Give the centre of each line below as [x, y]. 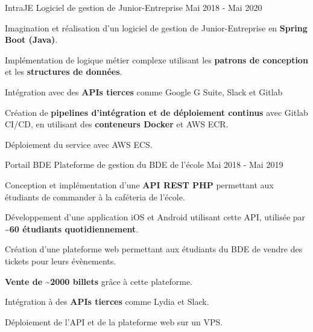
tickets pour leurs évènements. [61, 260]
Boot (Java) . [31, 40]
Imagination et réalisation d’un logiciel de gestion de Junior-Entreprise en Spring [156, 27]
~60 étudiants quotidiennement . [72, 228]
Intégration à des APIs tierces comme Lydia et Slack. [107, 302]
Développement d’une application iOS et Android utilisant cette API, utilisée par [155, 217]
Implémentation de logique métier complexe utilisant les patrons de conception [156, 59]
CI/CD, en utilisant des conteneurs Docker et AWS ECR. [117, 124]
